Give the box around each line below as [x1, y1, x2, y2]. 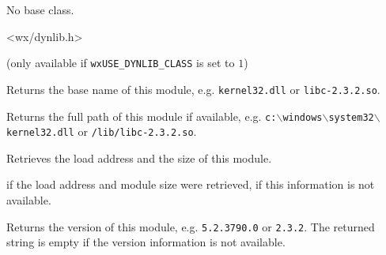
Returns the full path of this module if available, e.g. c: [6, 107, 277, 124]
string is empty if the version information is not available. [6, 234, 286, 250]
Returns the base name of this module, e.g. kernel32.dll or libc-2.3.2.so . [6, 81, 380, 97]
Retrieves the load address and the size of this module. [6, 149, 272, 166]
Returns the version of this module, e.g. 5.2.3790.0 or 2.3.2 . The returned [6, 218, 375, 234]
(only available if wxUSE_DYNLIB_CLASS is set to [6, 54, 235, 71]
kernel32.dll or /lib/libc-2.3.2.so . [6, 123, 197, 140]
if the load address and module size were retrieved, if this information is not [6, 176, 375, 193]
